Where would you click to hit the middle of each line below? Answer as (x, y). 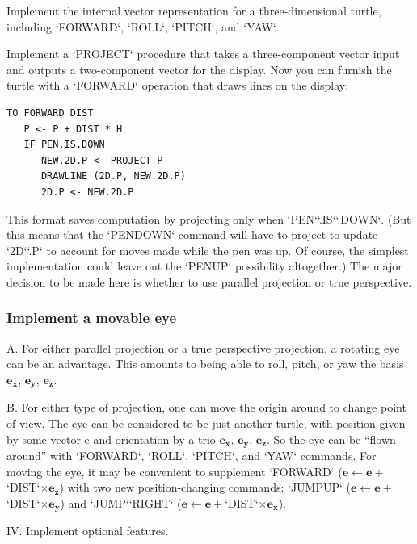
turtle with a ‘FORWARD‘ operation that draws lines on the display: (178, 85)
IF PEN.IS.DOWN (64, 145)
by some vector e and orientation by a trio (111, 439)
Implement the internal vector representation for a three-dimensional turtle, (194, 10)
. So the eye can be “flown (331, 439)
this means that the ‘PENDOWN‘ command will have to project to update (192, 234)
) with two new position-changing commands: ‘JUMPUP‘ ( (205, 487)
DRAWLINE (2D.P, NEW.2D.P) (113, 176)
